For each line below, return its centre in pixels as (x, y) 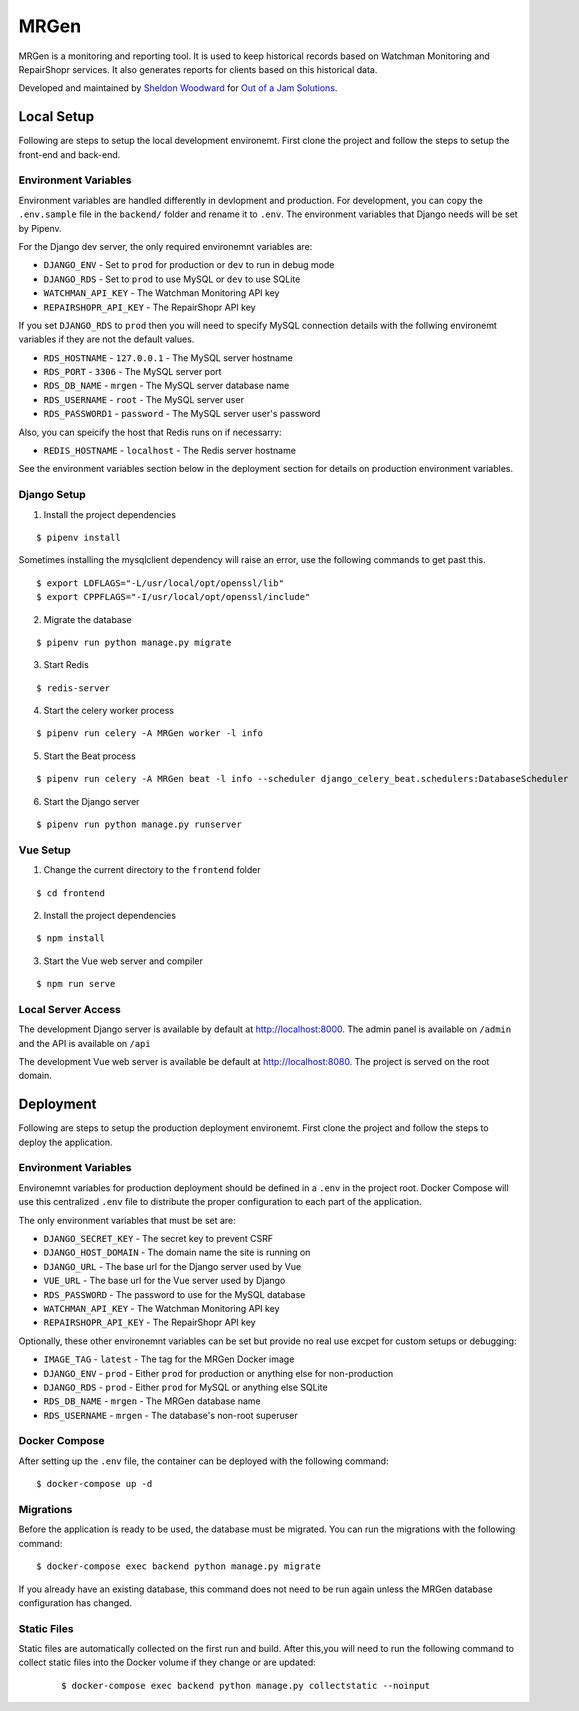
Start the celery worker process (109, 711)
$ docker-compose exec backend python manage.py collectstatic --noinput (246, 1685)
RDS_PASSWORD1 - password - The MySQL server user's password (182, 414)
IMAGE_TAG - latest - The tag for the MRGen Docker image (169, 1359)
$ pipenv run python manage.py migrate (134, 642)
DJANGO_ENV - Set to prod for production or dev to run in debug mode (189, 265)
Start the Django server (91, 801)
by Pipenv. (40, 228)
